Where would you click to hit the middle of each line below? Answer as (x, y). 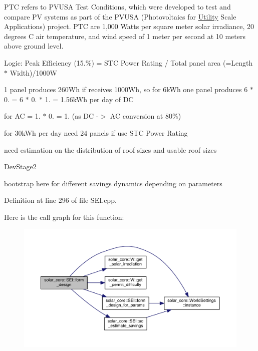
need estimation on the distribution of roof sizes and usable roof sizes (110, 149)
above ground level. (34, 46)
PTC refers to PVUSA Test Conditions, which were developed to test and (117, 7)
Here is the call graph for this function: (64, 217)
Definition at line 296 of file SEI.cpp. (60, 200)
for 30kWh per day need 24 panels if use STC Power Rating (96, 132)
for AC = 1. (22, 116)
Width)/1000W (33, 72)
